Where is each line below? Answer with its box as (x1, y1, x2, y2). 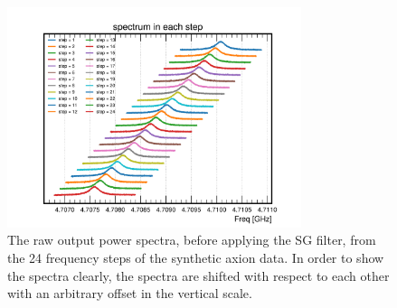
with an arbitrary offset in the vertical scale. (7, 284, 252, 303)
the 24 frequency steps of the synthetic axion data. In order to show (7, 247, 384, 266)
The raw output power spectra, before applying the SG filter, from (7, 230, 376, 249)
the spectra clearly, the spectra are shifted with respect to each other (7, 266, 390, 285)
